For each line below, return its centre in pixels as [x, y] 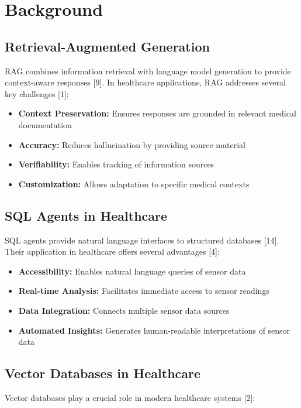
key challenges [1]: [37, 93]
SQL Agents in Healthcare [86, 215]
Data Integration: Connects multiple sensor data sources [124, 310]
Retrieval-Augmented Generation [107, 46]
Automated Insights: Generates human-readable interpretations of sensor [154, 330]
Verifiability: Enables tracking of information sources [116, 164]
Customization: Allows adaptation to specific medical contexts [134, 184]
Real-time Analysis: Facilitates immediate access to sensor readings [144, 291]
